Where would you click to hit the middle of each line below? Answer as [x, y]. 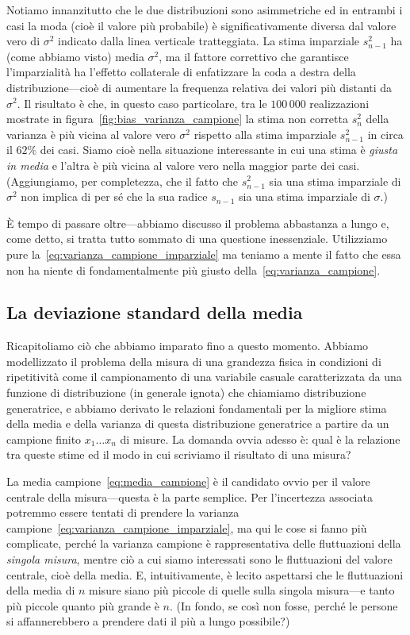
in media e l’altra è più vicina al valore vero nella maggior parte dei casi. [183, 165]
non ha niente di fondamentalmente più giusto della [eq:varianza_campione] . [194, 269]
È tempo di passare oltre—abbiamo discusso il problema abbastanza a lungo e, [198, 223]
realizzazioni [339, 103]
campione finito [44, 439]
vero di [23, 41]
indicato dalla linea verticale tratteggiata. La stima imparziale [209, 41]
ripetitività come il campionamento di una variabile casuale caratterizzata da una [204, 377]
